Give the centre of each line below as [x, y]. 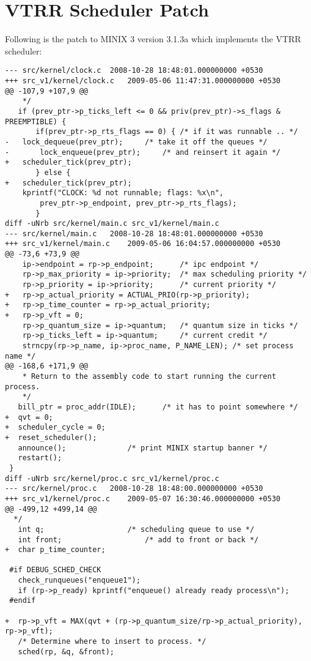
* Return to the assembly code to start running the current [149, 376]
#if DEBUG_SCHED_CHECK [55, 570]
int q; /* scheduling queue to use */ [136, 529]
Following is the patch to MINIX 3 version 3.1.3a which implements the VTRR [153, 39]
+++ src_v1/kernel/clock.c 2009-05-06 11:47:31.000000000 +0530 [143, 80]
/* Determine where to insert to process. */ [112, 642]
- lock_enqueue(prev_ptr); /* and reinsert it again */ [143, 152]
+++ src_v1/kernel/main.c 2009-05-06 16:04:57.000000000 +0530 [143, 244]
